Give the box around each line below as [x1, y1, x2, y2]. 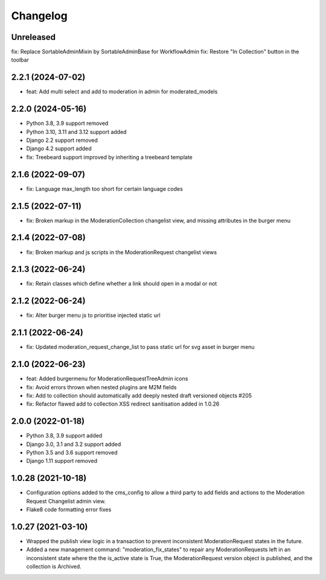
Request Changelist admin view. [26, 497, 106, 505]
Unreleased [11, 32, 56, 42]
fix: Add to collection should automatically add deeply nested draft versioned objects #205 [26, 392, 252, 399]
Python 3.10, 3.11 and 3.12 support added [26, 128, 127, 135]
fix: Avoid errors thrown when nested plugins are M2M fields [26, 383, 177, 390]
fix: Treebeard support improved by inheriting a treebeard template [26, 153, 193, 161]
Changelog [11, 9, 68, 22]
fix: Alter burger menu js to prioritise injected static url [26, 311, 161, 319]
